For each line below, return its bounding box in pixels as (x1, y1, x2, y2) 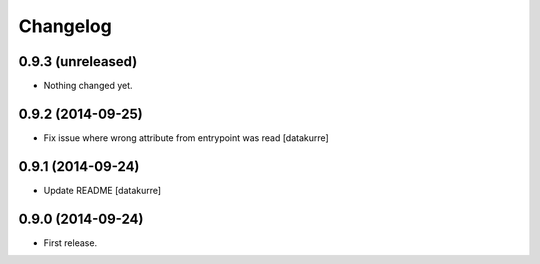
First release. (43, 236, 98, 249)
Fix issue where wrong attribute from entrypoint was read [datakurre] (43, 131, 329, 144)
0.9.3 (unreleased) (18, 53, 138, 70)
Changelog (18, 15, 112, 37)
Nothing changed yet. (43, 80, 134, 92)
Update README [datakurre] (43, 184, 162, 196)
